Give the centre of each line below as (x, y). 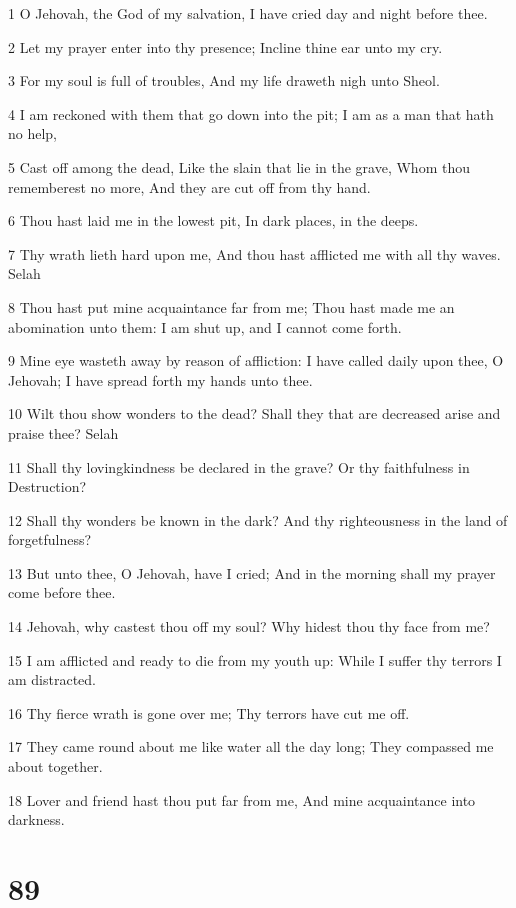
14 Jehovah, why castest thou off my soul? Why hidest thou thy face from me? (249, 626)
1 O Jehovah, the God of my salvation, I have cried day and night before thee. (248, 13)
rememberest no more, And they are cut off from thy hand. (189, 186)
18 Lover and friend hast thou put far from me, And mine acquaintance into (242, 799)
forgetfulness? (50, 539)
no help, (33, 133)
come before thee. (62, 592)
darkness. (36, 819)
